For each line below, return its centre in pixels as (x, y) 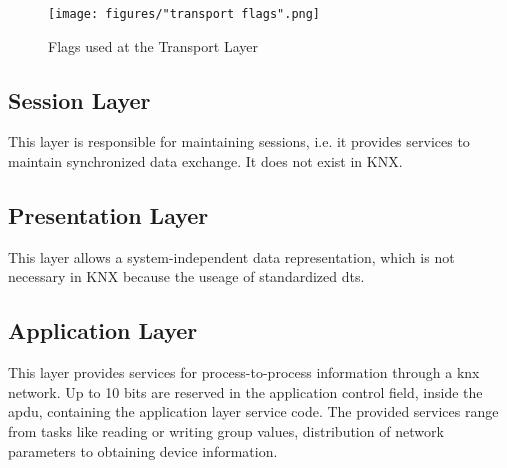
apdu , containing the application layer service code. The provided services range (253, 411)
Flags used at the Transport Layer (153, 45)
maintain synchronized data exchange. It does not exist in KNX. (205, 161)
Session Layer (79, 99)
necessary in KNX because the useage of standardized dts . (186, 276)
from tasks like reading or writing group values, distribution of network (226, 431)
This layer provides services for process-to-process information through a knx (244, 372)
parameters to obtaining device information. (143, 450)
